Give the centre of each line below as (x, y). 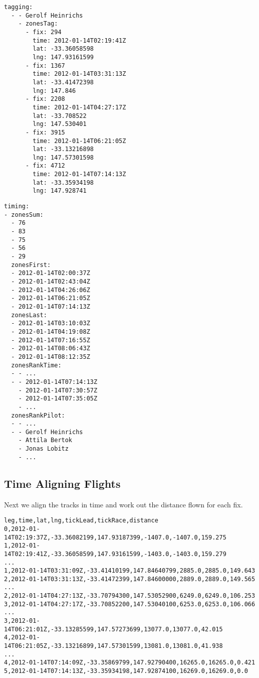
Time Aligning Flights (62, 483)
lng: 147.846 (54, 91)
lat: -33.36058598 (63, 49)
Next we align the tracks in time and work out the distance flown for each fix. (123, 504)
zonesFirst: (31, 265)
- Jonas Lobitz (43, 449)
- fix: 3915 (45, 132)
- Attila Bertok (45, 440)
